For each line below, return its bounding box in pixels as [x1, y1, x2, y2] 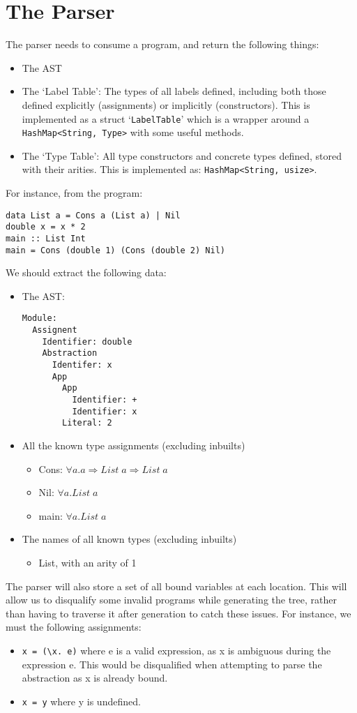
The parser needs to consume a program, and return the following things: [6, 37, 319, 52]
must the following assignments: [6, 620, 142, 634]
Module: [22, 313, 57, 324]
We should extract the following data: [6, 265, 167, 280]
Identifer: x [52, 360, 112, 370]
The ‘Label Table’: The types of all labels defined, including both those [22, 84, 326, 98]
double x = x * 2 [6, 222, 86, 232]
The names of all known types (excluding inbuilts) [22, 532, 237, 546]
